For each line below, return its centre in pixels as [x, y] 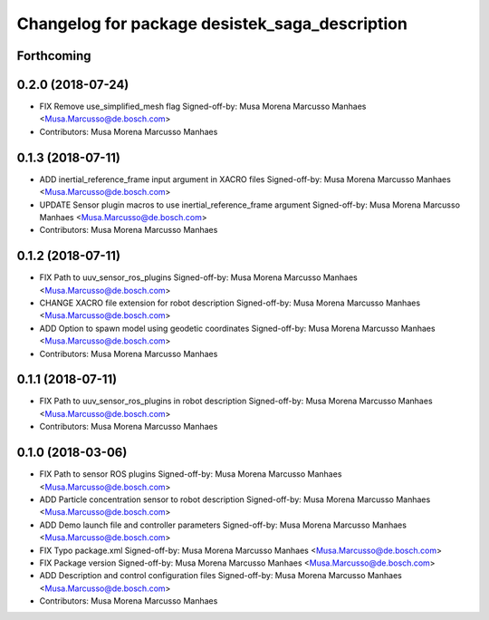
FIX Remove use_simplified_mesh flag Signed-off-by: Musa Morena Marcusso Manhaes [203, 107]
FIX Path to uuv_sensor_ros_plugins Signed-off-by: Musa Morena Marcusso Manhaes [198, 277]
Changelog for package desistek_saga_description [212, 24]
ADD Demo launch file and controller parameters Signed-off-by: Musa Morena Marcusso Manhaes [223, 525]
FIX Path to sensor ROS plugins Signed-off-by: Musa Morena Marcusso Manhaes [191, 474]
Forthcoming [54, 56]
